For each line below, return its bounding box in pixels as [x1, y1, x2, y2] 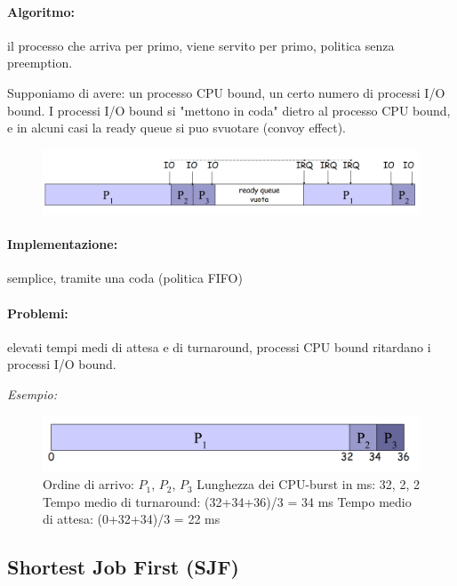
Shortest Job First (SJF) [7, 553, 239, 581]
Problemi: [7, 303, 68, 322]
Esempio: [7, 385, 58, 404]
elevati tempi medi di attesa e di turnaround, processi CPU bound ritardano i [7, 337, 431, 356]
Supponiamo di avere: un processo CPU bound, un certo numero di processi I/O [7, 83, 445, 101]
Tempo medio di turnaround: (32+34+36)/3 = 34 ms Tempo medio [43, 492, 412, 510]
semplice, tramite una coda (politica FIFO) [7, 269, 243, 287]
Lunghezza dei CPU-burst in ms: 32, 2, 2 [196, 475, 420, 494]
